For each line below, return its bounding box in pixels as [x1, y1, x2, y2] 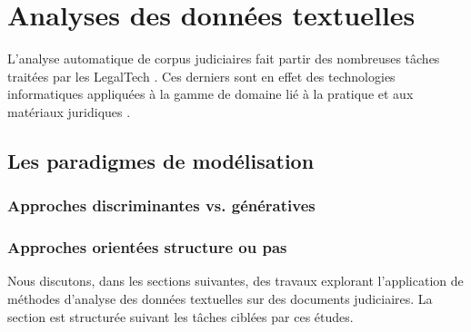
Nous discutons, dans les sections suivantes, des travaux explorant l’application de [7, 271, 464, 290]
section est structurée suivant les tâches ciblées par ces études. [7, 307, 354, 326]
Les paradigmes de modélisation [7, 146, 315, 174]
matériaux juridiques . [7, 102, 131, 121]
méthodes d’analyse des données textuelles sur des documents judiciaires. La [7, 288, 433, 308]
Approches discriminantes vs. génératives [7, 194, 316, 217]
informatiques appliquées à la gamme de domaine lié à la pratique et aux [7, 84, 414, 103]
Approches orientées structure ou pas [7, 236, 287, 259]
